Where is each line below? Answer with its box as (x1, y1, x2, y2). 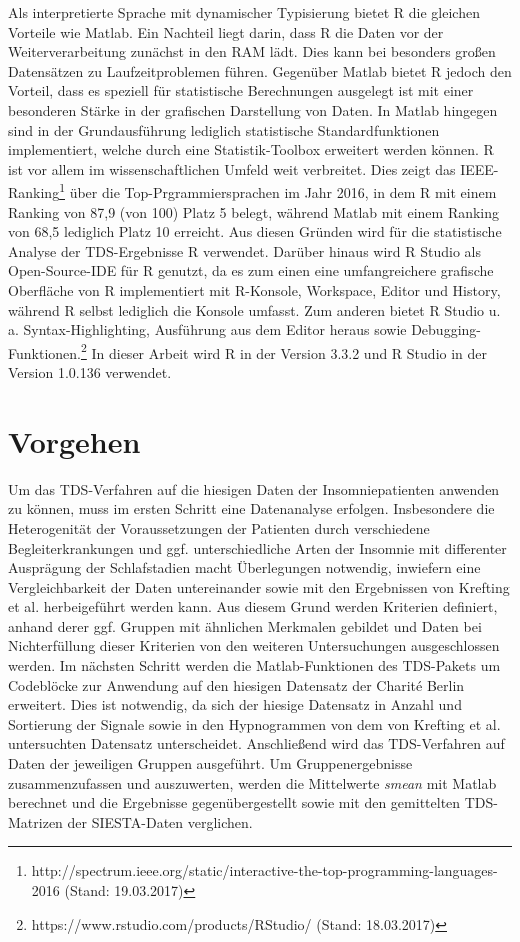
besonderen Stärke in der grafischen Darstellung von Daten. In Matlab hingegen (8, 99, 498, 120)
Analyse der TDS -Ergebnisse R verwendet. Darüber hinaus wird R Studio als (8, 240, 481, 261)
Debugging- (411, 319, 481, 340)
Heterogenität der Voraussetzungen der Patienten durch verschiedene (8, 517, 430, 538)
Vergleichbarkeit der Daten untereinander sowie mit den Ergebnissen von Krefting (8, 576, 510, 597)
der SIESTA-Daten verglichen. (67, 811, 253, 832)
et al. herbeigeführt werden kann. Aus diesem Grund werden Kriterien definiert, (8, 596, 498, 617)
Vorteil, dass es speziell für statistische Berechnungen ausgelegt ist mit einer (8, 80, 474, 101)
